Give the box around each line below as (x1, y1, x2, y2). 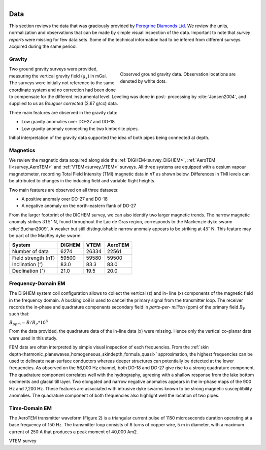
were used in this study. (9, 335, 58, 341)
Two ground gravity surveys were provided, (9, 66, 98, 72)
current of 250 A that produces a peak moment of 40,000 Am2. (9, 429, 138, 435)
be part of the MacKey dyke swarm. (9, 232, 82, 239)
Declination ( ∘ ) (12, 267, 45, 275)
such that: (9, 311, 30, 317)
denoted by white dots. (120, 78, 167, 84)
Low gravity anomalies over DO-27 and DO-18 (21, 119, 115, 125)
